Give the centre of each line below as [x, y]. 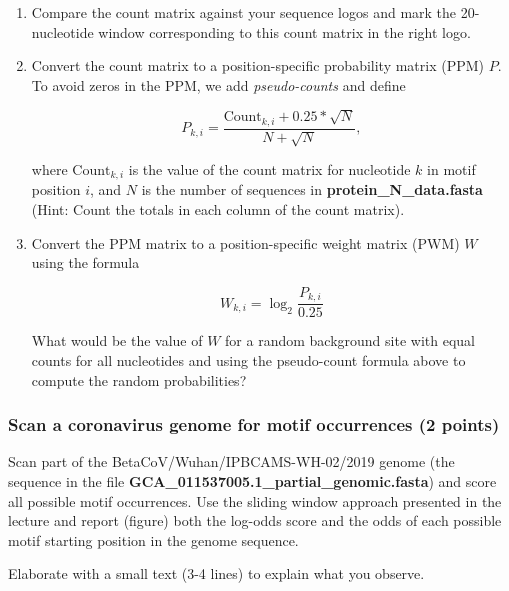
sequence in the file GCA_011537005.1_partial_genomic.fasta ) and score [252, 480]
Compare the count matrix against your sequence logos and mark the [244, 12]
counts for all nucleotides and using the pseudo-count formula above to [248, 359]
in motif [451, 169]
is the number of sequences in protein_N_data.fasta [312, 189]
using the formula [85, 262]
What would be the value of [117, 340]
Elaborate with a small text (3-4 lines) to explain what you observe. [216, 573]
